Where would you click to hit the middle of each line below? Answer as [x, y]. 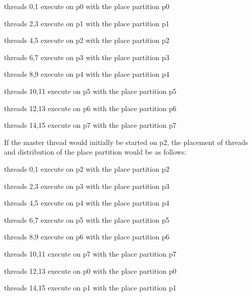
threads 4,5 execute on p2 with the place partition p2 [87, 40]
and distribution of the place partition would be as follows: [95, 152]
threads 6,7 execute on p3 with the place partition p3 [87, 57]
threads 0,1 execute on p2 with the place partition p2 [87, 168]
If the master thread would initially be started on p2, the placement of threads [126, 142]
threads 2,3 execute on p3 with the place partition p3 [87, 186]
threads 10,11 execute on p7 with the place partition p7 [90, 253]
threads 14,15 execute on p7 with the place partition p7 [90, 125]
